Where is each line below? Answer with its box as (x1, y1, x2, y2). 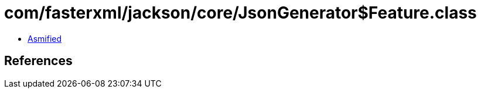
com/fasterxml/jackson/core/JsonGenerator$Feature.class (4, 3, 477, 23)
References (4, 53, 73, 69)
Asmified (28, 33, 62, 44)
